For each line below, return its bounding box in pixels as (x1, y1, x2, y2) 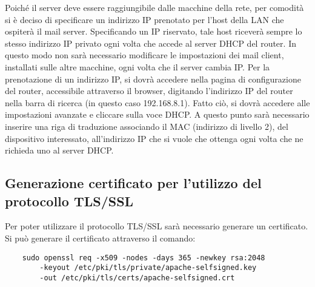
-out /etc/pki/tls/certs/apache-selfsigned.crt (39, 273, 235, 282)
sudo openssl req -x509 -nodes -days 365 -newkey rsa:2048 (22, 253, 265, 262)
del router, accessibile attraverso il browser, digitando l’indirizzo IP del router (5, 84, 293, 97)
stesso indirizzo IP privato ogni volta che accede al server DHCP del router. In (5, 36, 296, 49)
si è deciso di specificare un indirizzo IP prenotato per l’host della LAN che (5, 13, 284, 25)
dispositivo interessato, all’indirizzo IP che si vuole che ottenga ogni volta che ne (5, 132, 303, 144)
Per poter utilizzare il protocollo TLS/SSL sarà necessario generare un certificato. (5, 220, 308, 232)
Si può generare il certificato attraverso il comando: (5, 231, 196, 244)
